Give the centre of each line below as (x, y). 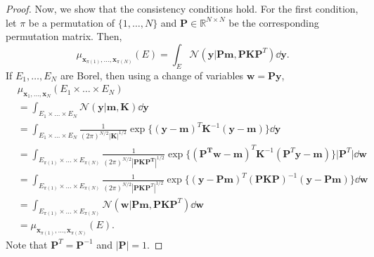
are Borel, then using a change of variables (152, 75)
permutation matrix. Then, (64, 36)
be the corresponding (274, 22)
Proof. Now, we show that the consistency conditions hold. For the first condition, (182, 8)
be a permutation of (72, 22)
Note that (27, 244)
